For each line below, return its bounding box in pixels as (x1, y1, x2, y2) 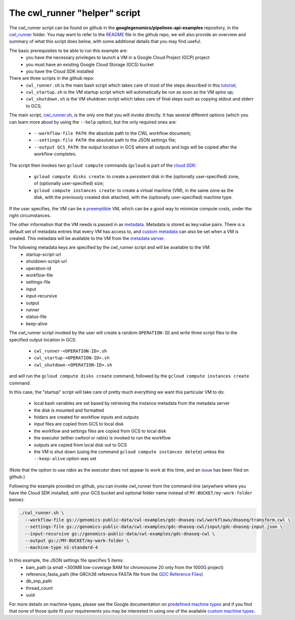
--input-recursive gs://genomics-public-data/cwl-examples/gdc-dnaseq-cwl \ (25, 531, 215, 536)
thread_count (26, 585, 53, 591)
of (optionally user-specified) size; (34, 181, 104, 187)
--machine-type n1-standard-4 (25, 545, 98, 550)
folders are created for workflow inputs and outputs (34, 414, 139, 420)
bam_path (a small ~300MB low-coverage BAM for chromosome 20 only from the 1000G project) (26, 564, 224, 570)
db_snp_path (26, 578, 52, 584)
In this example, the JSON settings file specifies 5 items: (9, 557, 124, 564)
